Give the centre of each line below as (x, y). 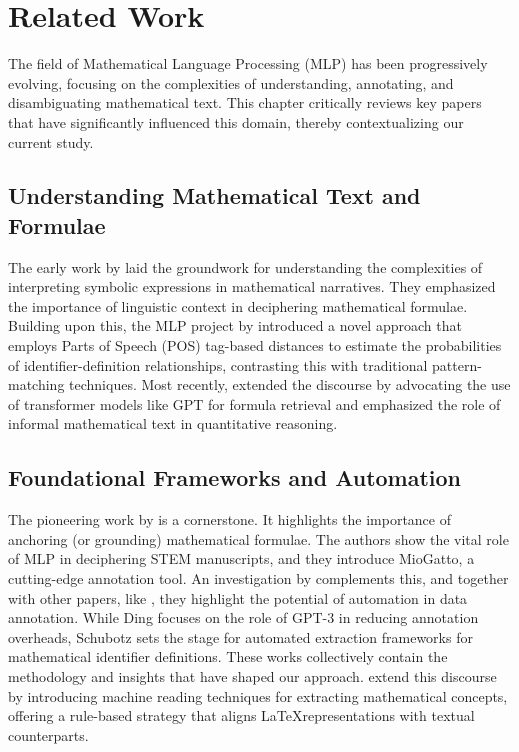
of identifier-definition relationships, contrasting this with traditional (218, 364)
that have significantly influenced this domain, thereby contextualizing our (236, 121)
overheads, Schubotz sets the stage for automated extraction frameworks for (240, 636)
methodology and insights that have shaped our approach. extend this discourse (252, 675)
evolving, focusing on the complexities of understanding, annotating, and (231, 82)
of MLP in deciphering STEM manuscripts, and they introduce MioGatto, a (241, 558)
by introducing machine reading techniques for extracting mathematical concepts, (258, 695)
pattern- (457, 364)
